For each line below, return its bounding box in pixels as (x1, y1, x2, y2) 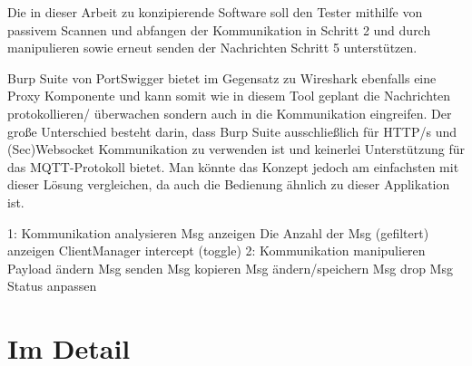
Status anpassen (7, 276, 97, 295)
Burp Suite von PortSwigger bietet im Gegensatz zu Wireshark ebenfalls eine (7, 68, 437, 87)
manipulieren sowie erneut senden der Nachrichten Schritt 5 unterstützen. (7, 38, 418, 57)
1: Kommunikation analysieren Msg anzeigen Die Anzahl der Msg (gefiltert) (7, 223, 429, 242)
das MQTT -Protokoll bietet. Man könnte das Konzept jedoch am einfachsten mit (7, 157, 459, 176)
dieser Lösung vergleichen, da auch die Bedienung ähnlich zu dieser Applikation (7, 175, 450, 194)
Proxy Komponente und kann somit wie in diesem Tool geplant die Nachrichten (7, 86, 451, 105)
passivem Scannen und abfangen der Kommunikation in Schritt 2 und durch (7, 20, 431, 39)
